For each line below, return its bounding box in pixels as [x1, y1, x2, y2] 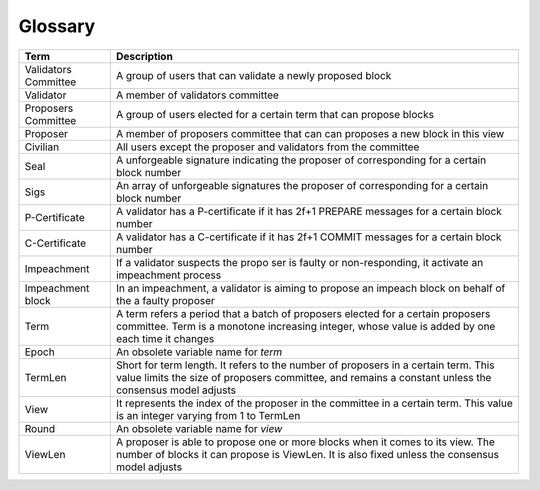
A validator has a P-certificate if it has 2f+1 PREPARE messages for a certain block [115, 204, 502, 218]
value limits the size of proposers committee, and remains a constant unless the [115, 370, 492, 384]
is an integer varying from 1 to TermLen [115, 408, 301, 422]
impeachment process [115, 268, 222, 282]
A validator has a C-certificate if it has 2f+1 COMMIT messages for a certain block [115, 230, 502, 244]
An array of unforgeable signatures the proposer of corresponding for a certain [115, 178, 489, 192]
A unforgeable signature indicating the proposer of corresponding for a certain [115, 153, 487, 167]
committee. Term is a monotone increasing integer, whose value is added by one [115, 319, 496, 333]
